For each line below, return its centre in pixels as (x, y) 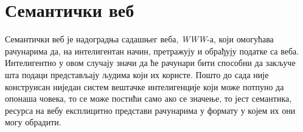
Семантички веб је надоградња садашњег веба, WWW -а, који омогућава (139, 39)
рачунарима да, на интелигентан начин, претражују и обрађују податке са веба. (152, 51)
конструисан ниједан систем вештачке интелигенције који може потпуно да (145, 86)
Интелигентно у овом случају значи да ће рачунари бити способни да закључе (150, 63)
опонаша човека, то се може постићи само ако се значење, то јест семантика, (148, 98)
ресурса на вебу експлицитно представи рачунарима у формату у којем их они (150, 110)
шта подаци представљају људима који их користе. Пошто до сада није (137, 74)
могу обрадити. (33, 122)
